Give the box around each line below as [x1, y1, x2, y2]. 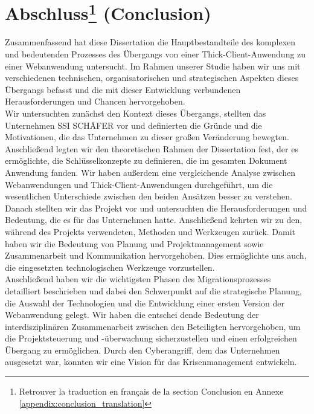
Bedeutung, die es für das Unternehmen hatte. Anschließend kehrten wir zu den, [5, 213, 303, 226]
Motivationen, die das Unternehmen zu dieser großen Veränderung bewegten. [5, 131, 289, 143]
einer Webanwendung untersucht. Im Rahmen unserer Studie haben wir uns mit [5, 59, 301, 72]
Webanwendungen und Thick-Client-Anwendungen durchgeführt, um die [5, 178, 273, 190]
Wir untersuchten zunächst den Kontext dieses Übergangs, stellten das [5, 107, 266, 120]
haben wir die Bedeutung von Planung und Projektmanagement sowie [5, 237, 264, 250]
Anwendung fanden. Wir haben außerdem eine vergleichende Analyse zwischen [5, 166, 295, 178]
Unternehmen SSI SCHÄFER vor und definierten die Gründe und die [5, 118, 262, 131]
